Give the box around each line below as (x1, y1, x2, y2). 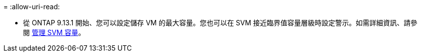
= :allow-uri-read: (3, 2, 60, 11)
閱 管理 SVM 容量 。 (23, 28, 86, 37)
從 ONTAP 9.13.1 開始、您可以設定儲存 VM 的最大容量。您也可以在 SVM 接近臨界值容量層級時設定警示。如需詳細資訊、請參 (23, 19, 418, 27)
